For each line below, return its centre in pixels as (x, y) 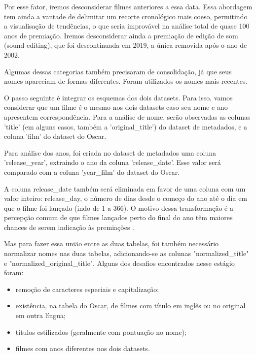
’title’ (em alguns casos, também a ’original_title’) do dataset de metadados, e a (126, 126)
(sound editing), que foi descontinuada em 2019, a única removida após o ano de (126, 45)
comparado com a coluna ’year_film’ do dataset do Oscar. (92, 172)
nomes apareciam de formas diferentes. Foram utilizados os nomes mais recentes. (126, 81)
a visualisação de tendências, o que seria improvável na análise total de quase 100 (127, 26)
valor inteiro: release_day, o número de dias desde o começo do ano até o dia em (126, 198)
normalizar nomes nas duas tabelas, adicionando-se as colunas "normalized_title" (127, 253)
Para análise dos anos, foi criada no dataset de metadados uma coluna (110, 152)
